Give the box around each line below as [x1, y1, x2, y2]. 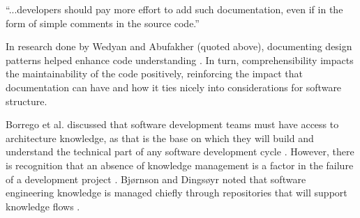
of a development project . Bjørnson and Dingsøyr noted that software [6, 171, 306, 186]
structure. [6, 93, 47, 108]
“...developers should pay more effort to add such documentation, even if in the [6, 2, 343, 16]
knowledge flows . [6, 198, 80, 213]
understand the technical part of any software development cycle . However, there [6, 144, 354, 159]
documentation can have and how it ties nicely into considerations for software [6, 79, 342, 94]
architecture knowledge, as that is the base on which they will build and [6, 130, 314, 145]
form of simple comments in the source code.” [6, 15, 200, 30]
